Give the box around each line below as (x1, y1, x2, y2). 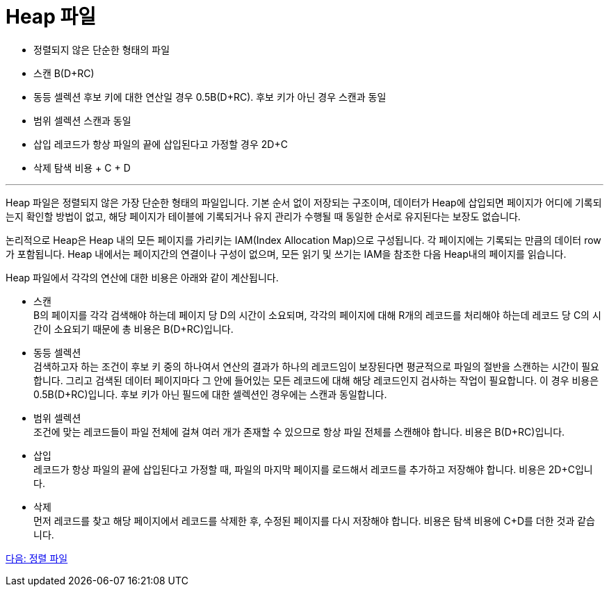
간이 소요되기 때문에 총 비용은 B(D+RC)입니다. (33, 322, 234, 335)
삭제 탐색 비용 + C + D (33, 161, 131, 174)
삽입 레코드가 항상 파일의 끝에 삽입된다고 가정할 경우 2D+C (33, 138, 288, 150)
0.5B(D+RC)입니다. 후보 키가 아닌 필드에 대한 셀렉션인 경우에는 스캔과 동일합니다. (33, 388, 387, 400)
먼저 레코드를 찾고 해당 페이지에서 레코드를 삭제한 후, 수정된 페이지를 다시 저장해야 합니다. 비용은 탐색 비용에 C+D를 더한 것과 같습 (33, 514, 595, 527)
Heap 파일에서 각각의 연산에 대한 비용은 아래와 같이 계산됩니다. (6, 271, 279, 283)
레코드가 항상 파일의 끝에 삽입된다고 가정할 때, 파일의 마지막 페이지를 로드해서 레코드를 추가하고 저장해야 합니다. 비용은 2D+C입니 (33, 463, 593, 475)
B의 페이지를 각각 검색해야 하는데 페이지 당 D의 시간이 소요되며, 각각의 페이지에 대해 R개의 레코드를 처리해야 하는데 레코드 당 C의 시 (33, 309, 601, 321)
